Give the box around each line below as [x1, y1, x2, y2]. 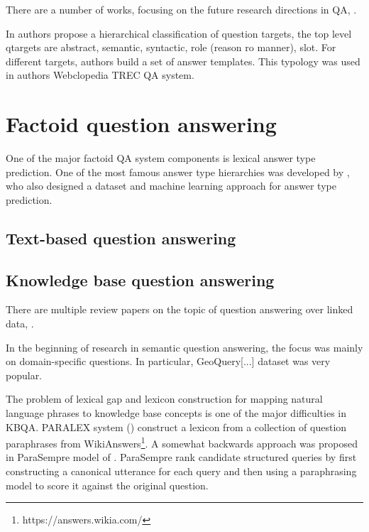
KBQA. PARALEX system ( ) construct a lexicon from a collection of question [6, 419, 347, 434]
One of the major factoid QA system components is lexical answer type [6, 151, 316, 165]
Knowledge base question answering [6, 268, 275, 291]
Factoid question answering [6, 109, 277, 139]
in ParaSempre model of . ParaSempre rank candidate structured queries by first [6, 450, 357, 465]
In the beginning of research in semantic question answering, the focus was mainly [6, 340, 363, 354]
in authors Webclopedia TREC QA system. [6, 67, 194, 82]
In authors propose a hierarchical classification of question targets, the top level [6, 26, 352, 40]
